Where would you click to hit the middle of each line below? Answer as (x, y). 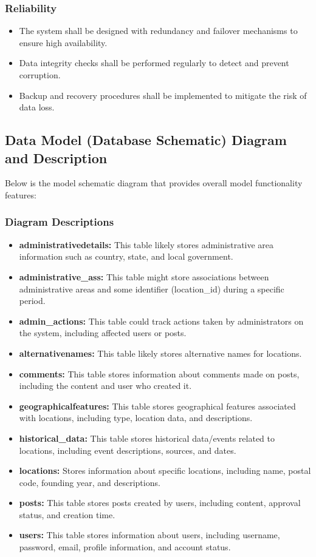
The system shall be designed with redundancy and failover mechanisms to (158, 31)
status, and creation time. (67, 514)
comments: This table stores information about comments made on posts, (159, 373)
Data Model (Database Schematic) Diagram (146, 140)
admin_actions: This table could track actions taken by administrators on (161, 321)
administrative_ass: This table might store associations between (144, 276)
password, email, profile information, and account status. (125, 547)
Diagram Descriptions (60, 222)
